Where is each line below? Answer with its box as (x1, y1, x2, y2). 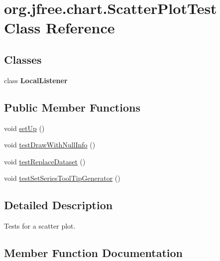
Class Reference (4, 17, 115, 38)
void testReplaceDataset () (4, 156, 86, 166)
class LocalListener (4, 75, 68, 85)
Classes (4, 51, 42, 67)
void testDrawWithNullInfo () (4, 139, 96, 150)
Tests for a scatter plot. (4, 221, 76, 231)
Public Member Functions (4, 99, 140, 115)
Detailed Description (4, 197, 113, 213)
